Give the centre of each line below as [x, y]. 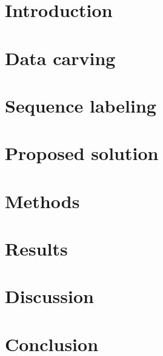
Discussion [49, 296]
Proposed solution [82, 153]
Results [36, 249]
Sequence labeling [81, 105]
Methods [42, 201]
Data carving [60, 58]
